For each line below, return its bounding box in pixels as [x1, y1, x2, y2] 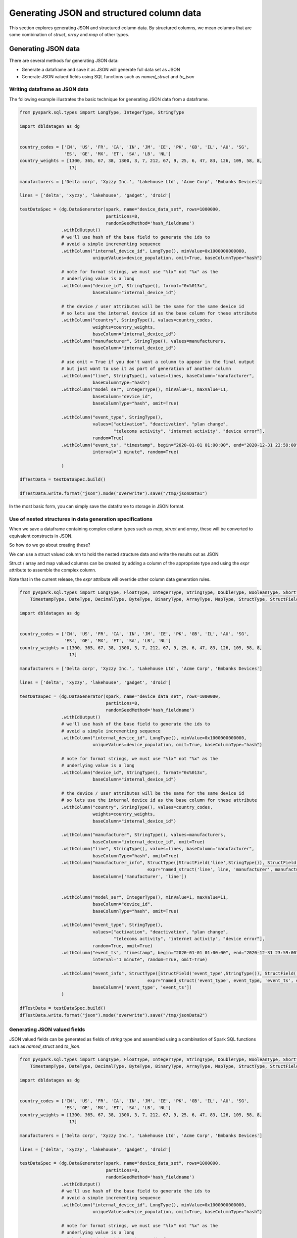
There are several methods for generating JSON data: [9, 57, 119, 63]
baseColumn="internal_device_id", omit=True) [92, 839, 205, 844]
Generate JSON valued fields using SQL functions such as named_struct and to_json [21, 73, 195, 79]
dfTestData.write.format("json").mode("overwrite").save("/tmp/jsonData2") [19, 1012, 208, 1018]
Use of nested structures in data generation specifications [9, 516, 153, 522]
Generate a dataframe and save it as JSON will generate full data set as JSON [21, 67, 180, 73]
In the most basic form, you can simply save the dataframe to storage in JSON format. [9, 503, 185, 510]
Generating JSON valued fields [9, 1026, 85, 1032]
